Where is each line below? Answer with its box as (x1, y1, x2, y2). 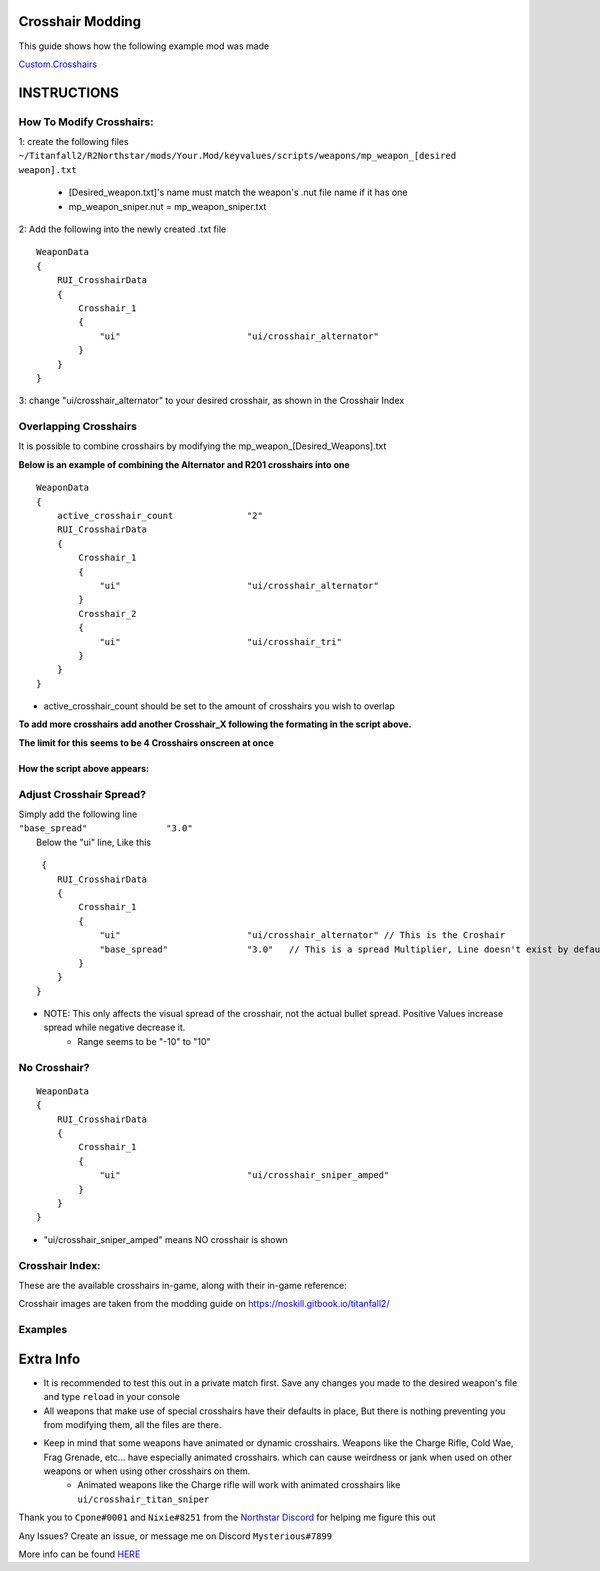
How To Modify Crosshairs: (18, 115, 154, 129)
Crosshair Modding (18, 13, 142, 30)
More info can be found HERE (18, 1548, 141, 1560)
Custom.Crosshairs (18, 58, 98, 70)
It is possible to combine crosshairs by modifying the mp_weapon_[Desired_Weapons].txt (18, 440, 387, 452)
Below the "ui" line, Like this (36, 836, 152, 848)
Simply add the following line (18, 808, 138, 820)
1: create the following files (18, 136, 129, 148)
